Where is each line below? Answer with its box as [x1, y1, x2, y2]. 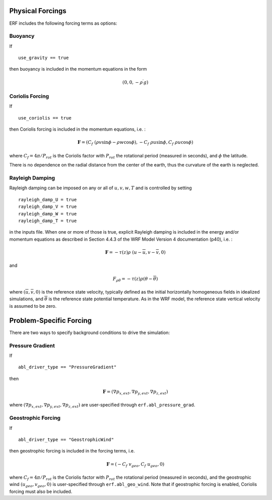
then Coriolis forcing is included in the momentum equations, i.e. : [9, 126, 146, 132]
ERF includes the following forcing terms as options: [9, 20, 117, 26]
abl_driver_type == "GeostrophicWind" [18, 436, 114, 442]
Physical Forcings [9, 7, 66, 15]
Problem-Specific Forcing [9, 316, 92, 325]
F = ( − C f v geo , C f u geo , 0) [106, 461, 165, 468]
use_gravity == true [18, 55, 69, 61]
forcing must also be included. [9, 488, 73, 494]
